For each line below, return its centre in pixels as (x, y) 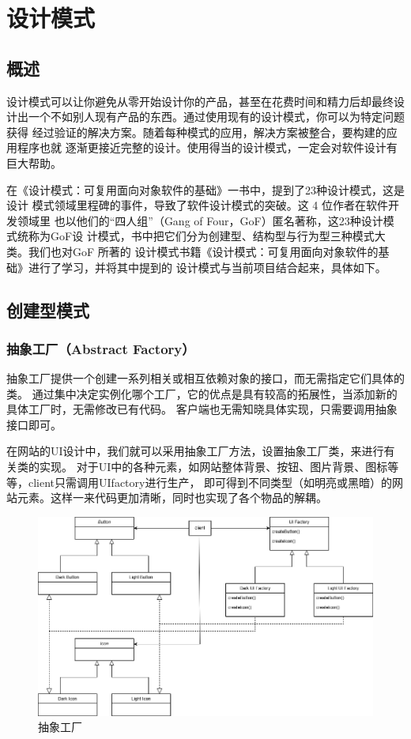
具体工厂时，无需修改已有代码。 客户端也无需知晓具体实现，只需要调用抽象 (202, 409)
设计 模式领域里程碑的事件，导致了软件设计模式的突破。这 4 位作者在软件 (197, 205)
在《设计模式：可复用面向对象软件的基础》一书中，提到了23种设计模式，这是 (205, 189)
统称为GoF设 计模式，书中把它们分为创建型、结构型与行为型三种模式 (196, 236)
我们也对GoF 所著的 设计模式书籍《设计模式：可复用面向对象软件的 (203, 251)
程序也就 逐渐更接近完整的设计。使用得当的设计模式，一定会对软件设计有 (207, 147)
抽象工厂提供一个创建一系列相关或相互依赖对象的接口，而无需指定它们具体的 (205, 378)
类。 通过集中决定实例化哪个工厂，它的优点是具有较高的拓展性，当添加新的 (202, 393)
